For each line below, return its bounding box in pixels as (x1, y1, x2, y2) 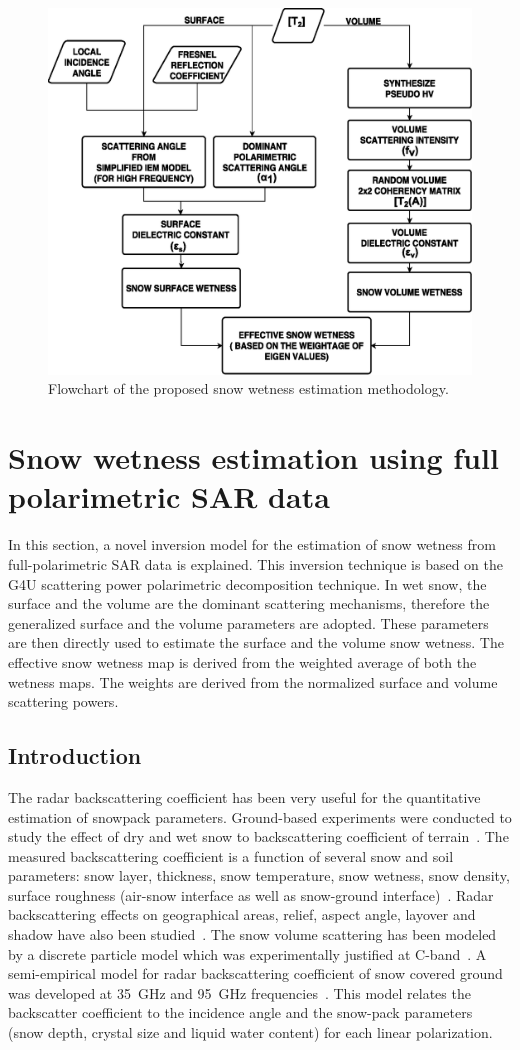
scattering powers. (8, 691, 119, 712)
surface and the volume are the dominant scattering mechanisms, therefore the (8, 593, 490, 614)
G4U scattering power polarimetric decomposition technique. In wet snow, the (8, 573, 487, 594)
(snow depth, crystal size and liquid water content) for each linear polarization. (8, 1022, 493, 1043)
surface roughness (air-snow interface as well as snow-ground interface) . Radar (8, 884, 494, 905)
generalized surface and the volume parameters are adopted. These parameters (8, 612, 489, 633)
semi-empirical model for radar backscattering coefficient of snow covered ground (8, 963, 503, 984)
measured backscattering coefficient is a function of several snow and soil (8, 845, 454, 866)
